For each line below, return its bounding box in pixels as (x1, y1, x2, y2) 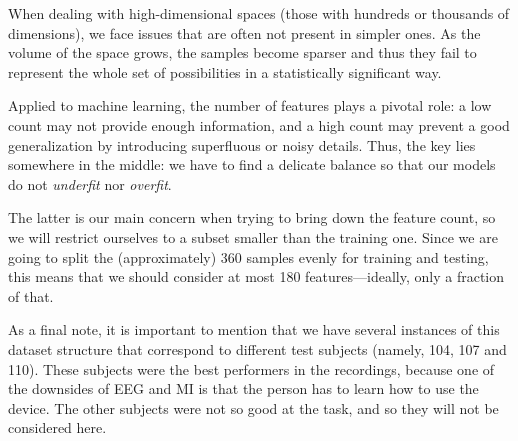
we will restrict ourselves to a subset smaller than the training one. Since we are (8, 226, 498, 247)
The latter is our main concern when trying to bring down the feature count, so (8, 207, 496, 228)
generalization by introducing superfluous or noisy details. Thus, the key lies (8, 134, 476, 155)
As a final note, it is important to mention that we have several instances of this (8, 319, 500, 340)
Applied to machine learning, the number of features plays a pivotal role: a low (8, 95, 492, 116)
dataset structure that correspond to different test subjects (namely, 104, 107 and (8, 338, 507, 359)
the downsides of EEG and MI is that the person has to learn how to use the (8, 378, 479, 399)
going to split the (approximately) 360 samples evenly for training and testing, (8, 246, 489, 267)
